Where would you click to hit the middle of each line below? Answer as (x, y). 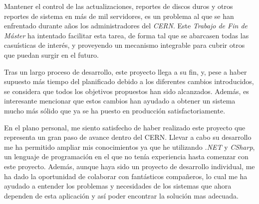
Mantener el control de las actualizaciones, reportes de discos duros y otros (119, 6)
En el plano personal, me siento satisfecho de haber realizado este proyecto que (125, 127)
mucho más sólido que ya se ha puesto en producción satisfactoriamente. (115, 110)
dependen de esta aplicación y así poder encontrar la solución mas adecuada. (121, 195)
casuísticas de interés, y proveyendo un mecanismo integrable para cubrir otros (125, 45)
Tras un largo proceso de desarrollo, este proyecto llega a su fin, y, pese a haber (126, 71)
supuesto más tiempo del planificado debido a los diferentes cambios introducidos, (129, 81)
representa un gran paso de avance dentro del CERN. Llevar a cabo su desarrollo (128, 137)
